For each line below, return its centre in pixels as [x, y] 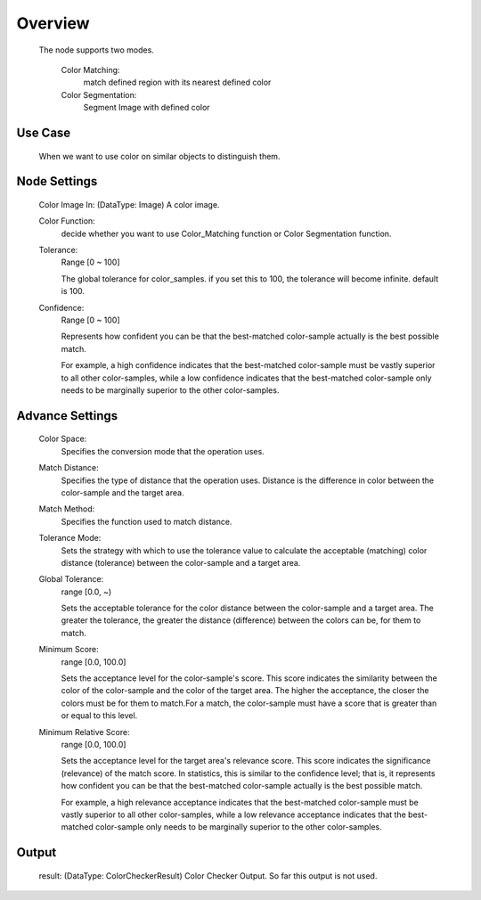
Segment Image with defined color [147, 108]
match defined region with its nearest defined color [177, 82]
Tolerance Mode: [70, 538]
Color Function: [67, 221]
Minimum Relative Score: [84, 732]
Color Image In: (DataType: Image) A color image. [129, 204]
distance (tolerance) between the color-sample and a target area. [181, 562]
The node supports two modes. [97, 50]
